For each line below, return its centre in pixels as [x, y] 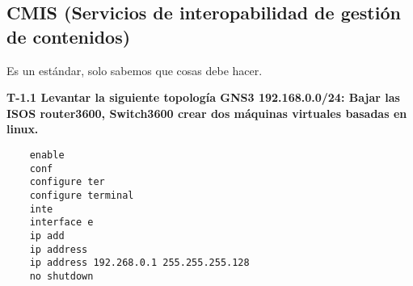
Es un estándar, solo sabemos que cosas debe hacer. [135, 70]
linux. [23, 129]
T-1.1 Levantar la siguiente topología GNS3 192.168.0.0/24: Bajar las [203, 97]
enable [47, 155]
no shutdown [61, 276]
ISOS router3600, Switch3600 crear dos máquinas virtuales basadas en [207, 113]
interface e [61, 223]
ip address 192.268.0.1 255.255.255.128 [139, 263]
